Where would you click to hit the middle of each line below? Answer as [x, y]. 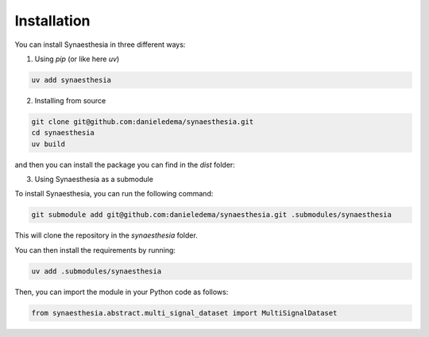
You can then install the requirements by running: [95, 250]
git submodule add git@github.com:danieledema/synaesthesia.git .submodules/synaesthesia [212, 215]
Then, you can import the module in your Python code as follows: [122, 292]
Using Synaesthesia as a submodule [94, 180]
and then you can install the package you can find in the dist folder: [125, 165]
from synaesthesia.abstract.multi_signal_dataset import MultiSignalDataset [184, 313]
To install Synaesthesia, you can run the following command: [114, 194]
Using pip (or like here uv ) [77, 59]
